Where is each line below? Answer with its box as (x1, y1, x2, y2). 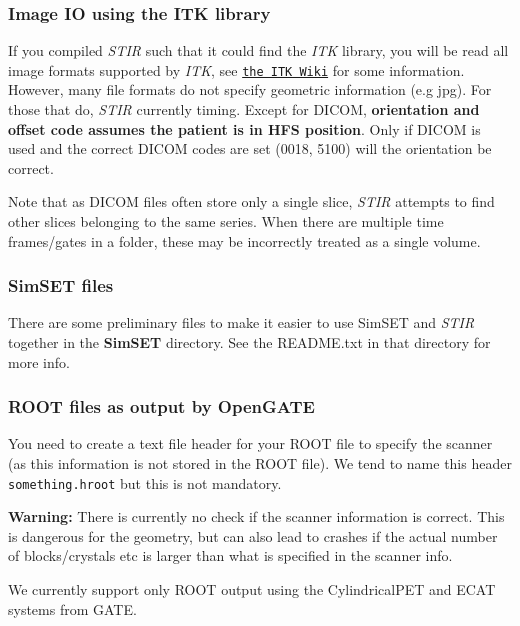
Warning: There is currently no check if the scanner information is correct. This (8, 506, 505, 527)
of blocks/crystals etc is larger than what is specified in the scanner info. (8, 545, 453, 566)
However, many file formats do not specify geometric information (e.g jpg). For (8, 79, 492, 100)
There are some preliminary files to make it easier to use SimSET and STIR (8, 312, 475, 333)
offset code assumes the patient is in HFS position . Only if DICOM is (8, 118, 481, 139)
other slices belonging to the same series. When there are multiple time (8, 211, 444, 232)
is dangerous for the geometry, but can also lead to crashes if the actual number (8, 525, 498, 546)
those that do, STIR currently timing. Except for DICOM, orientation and (8, 99, 480, 120)
